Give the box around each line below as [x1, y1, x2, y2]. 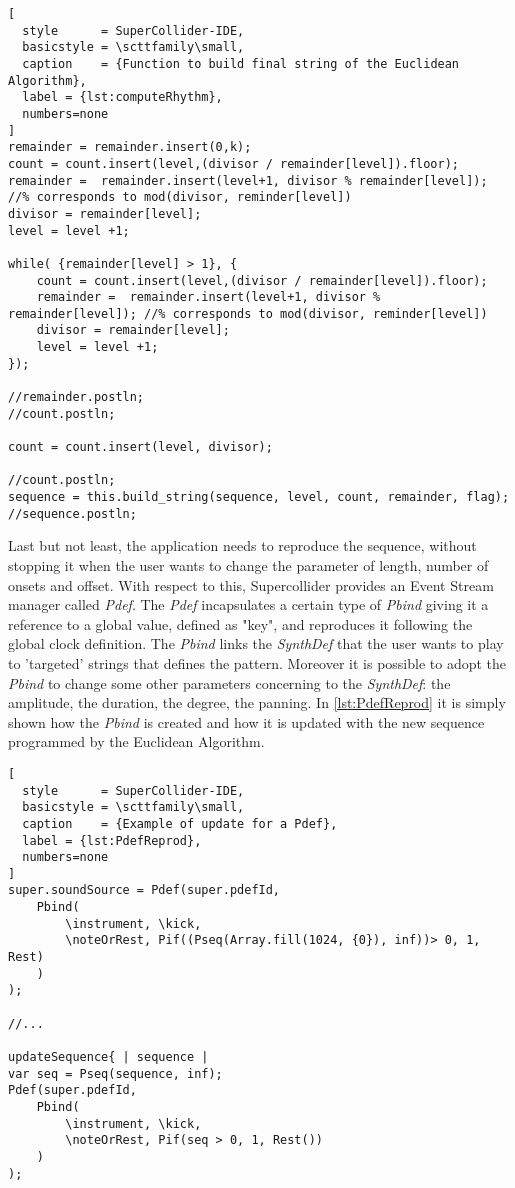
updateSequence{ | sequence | [8, 1050, 209, 1065]
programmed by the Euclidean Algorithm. [8, 731, 265, 752]
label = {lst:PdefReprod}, [22, 833, 202, 848]
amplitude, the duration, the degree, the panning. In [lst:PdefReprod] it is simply [8, 692, 506, 713]
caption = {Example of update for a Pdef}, [22, 816, 338, 831]
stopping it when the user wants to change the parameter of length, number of [8, 554, 489, 575]
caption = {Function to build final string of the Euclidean [22, 56, 460, 71]
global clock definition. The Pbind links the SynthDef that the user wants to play [8, 633, 504, 654]
